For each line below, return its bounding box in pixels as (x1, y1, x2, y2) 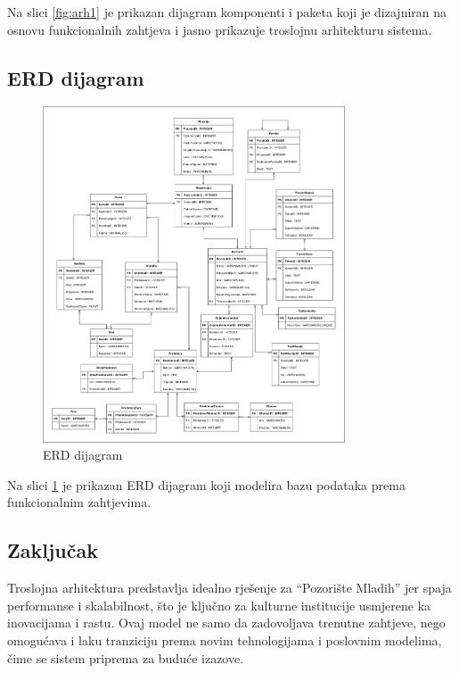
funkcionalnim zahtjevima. (7, 493, 152, 511)
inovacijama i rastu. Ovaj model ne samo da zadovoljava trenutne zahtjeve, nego (7, 613, 446, 632)
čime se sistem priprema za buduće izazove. (7, 648, 244, 667)
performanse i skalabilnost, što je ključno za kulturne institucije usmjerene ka (7, 595, 431, 614)
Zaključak (7, 536, 98, 564)
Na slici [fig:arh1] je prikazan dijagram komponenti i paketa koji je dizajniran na (7, 3, 447, 21)
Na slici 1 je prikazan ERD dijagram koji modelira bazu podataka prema (7, 475, 406, 494)
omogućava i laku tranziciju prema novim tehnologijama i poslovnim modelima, (7, 631, 442, 650)
